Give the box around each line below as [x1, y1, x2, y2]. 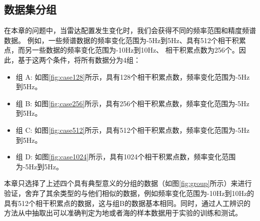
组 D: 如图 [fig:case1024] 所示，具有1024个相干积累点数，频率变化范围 [15, 151, 236, 162]
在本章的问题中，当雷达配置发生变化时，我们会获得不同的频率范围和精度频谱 [4, 25, 256, 36]
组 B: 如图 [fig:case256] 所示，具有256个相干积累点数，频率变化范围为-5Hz [15, 98, 249, 108]
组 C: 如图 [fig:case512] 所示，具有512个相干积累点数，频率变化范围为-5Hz [15, 124, 249, 135]
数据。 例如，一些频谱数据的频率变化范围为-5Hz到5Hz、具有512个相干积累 [4, 35, 246, 45]
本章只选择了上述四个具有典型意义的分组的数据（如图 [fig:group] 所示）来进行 [4, 178, 252, 188]
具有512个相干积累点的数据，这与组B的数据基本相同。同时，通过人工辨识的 [4, 197, 250, 208]
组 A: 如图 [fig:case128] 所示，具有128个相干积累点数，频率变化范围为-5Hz [15, 71, 250, 82]
